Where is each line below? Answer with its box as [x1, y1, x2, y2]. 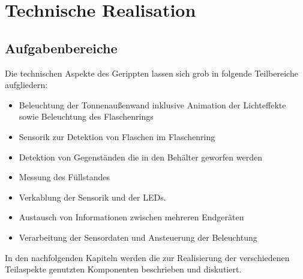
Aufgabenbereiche [5, 38, 118, 57]
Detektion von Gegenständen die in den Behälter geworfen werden [19, 150, 262, 163]
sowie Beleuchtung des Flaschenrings [19, 110, 154, 123]
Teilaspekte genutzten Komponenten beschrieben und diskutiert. [5, 263, 242, 275]
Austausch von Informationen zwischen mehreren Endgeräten [19, 211, 244, 223]
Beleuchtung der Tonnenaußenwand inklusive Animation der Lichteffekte [19, 98, 286, 111]
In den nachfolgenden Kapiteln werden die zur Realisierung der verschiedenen [5, 251, 290, 263]
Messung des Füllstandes [19, 171, 110, 183]
